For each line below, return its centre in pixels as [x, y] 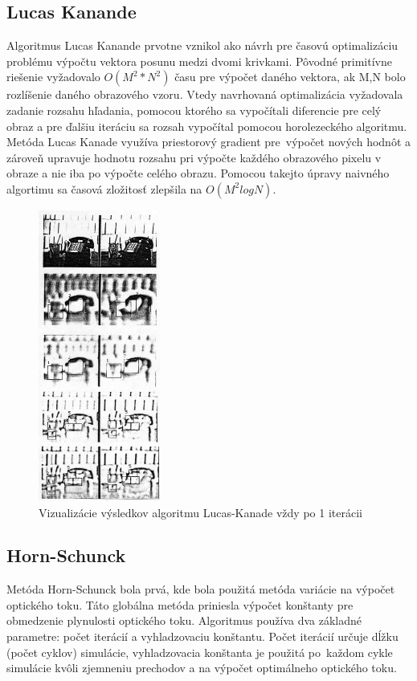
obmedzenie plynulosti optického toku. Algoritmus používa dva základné [184, 620]
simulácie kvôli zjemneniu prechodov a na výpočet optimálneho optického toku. [202, 668]
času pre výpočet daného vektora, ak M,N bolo [290, 77]
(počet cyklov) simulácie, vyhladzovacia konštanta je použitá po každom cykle [200, 652]
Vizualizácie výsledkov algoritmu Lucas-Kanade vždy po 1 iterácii [200, 512]
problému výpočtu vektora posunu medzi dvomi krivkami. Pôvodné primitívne [199, 61]
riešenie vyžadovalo [53, 77]
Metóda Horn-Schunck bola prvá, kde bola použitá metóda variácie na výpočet [201, 589]
